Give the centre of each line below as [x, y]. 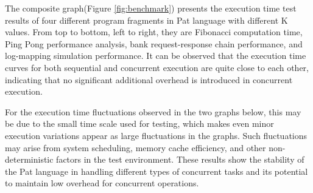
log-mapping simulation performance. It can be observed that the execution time [156, 56]
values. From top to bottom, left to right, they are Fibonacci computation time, [154, 32]
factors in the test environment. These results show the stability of [180, 159]
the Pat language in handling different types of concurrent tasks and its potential [156, 171]
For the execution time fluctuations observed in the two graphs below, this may [153, 111]
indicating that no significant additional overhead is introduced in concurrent [149, 79]
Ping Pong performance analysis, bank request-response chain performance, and [154, 43]
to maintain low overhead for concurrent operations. [102, 183]
